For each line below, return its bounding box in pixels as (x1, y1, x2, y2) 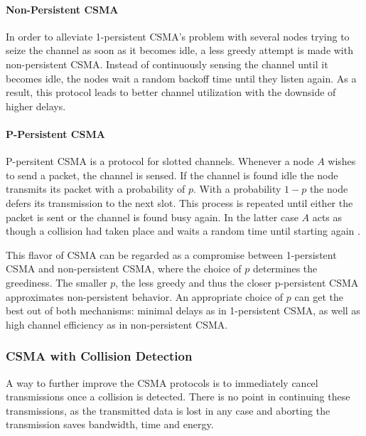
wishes (328, 154, 356, 169)
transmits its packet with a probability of (6, 181, 185, 196)
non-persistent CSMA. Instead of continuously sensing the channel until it (6, 56, 328, 71)
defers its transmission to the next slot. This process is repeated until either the (6, 195, 353, 210)
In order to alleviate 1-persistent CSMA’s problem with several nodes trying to (6, 28, 350, 43)
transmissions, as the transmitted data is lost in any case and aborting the (6, 403, 330, 418)
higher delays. (6, 98, 66, 113)
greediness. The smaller (6, 275, 107, 289)
